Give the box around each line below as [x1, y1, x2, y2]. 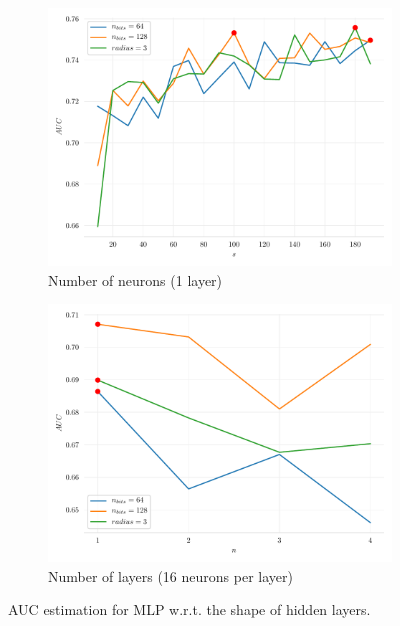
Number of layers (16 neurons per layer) [48, 565, 293, 586]
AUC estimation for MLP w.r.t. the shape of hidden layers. [8, 599, 371, 620]
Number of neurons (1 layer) [48, 269, 223, 290]
